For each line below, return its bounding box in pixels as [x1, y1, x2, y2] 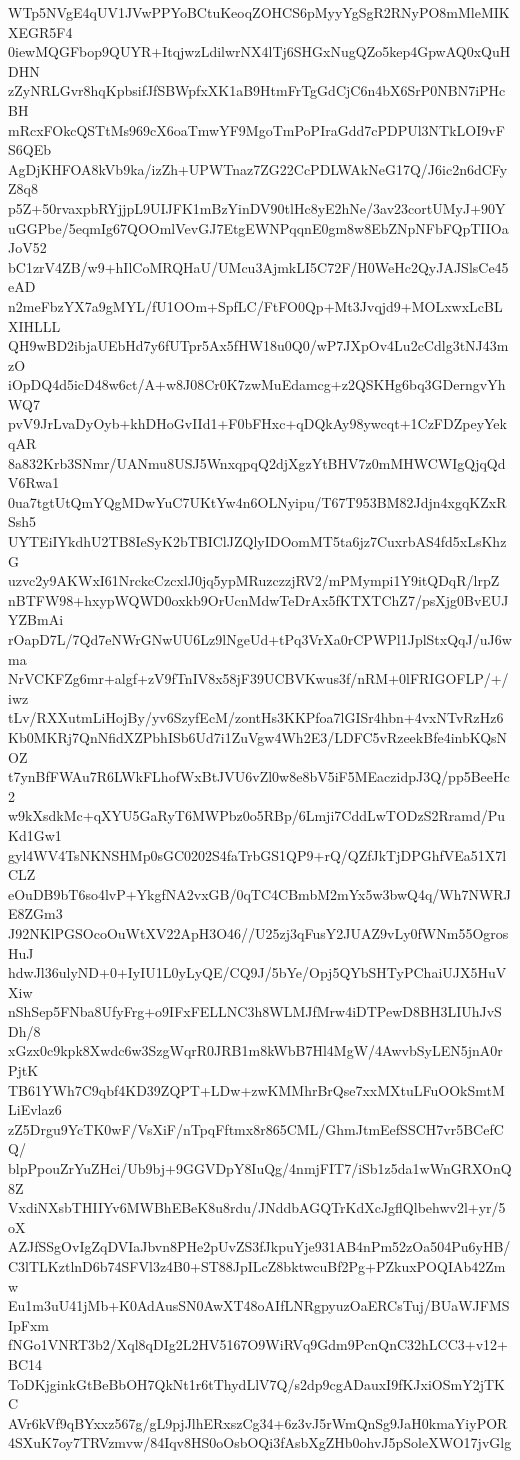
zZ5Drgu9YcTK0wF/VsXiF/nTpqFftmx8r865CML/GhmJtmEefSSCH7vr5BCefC [8, 1118, 504, 1139]
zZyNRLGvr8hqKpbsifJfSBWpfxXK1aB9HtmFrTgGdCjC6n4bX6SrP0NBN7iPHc [8, 80, 506, 101]
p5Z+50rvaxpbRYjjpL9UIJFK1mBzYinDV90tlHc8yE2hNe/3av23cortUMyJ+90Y [8, 197, 506, 218]
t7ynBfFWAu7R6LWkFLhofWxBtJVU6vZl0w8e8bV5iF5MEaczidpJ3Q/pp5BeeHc [8, 766, 510, 787]
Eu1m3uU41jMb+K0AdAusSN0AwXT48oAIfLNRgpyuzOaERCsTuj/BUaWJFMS [8, 1295, 510, 1316]
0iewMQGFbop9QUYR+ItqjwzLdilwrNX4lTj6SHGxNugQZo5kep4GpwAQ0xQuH [8, 41, 511, 62]
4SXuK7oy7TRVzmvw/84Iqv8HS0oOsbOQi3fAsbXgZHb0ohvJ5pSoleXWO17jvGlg [8, 1432, 512, 1453]
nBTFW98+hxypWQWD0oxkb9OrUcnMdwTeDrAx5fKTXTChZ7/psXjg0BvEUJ [8, 589, 509, 610]
